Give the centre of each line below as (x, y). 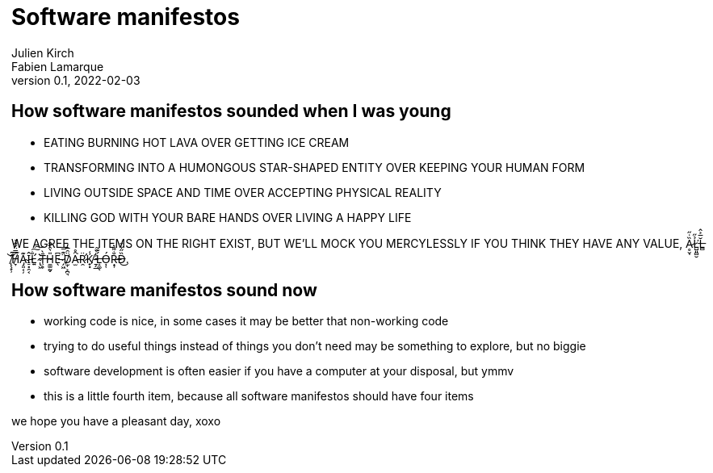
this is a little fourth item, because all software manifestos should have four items (259, 396)
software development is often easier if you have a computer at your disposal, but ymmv (279, 371)
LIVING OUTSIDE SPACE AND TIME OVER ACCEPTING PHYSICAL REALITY (243, 192)
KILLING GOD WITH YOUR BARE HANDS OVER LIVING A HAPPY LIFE (228, 217)
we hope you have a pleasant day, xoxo (116, 421)
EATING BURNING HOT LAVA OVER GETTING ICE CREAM (197, 142)
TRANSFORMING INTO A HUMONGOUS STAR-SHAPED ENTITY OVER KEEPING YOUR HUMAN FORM (315, 167)
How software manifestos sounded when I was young (231, 111)
